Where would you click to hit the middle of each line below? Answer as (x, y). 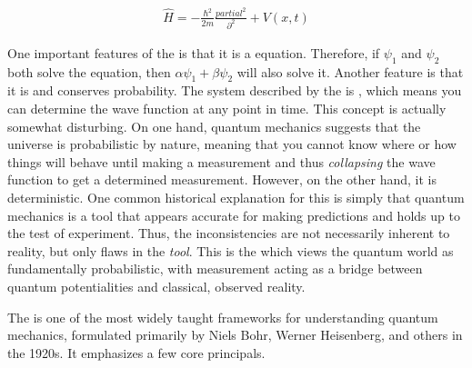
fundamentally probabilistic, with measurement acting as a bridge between (215, 269)
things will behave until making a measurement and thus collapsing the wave (221, 161)
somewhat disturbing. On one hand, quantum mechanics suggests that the (214, 126)
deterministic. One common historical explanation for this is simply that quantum (236, 197)
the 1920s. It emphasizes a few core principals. (136, 352)
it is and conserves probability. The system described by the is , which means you (235, 90)
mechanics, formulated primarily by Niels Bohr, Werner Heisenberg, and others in (235, 335)
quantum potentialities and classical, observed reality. (156, 286)
